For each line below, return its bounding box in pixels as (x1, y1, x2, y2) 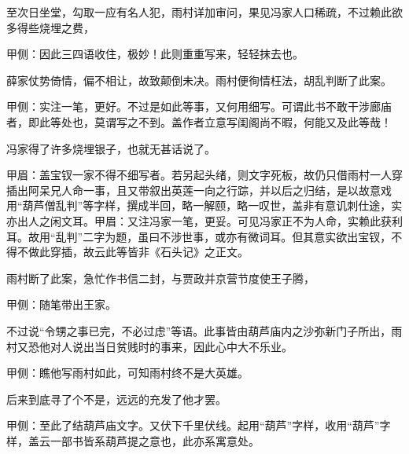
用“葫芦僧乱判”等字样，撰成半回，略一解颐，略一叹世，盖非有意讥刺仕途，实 (6, 197, 403, 214)
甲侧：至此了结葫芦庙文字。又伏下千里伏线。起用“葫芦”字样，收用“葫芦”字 (6, 417, 391, 434)
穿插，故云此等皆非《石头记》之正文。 (50, 243, 249, 260)
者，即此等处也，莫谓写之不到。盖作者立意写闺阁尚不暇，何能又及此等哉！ (6, 113, 392, 130)
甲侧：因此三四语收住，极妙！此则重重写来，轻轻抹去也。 (6, 46, 304, 62)
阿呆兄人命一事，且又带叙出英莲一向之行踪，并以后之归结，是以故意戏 (28, 181, 392, 198)
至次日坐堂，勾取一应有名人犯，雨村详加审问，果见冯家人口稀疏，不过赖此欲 (6, 4, 403, 20)
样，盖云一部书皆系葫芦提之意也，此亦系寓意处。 (6, 432, 260, 449)
